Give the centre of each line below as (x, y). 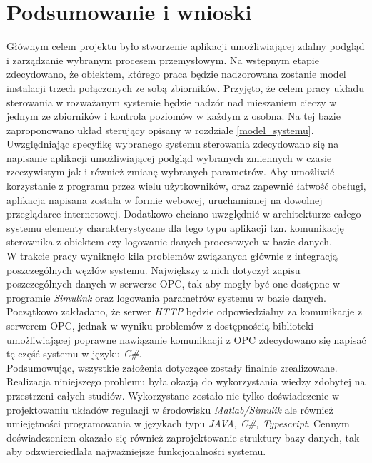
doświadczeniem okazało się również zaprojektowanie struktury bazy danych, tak (183, 437)
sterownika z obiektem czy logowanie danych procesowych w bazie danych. (169, 241)
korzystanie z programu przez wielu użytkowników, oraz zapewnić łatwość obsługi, (186, 186)
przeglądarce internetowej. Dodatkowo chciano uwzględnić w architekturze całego (184, 214)
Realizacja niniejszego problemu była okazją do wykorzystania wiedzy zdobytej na (186, 381)
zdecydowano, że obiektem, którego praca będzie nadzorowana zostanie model (176, 74)
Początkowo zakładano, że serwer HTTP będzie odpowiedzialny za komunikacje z (185, 311)
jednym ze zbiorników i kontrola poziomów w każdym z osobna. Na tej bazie (174, 116)
